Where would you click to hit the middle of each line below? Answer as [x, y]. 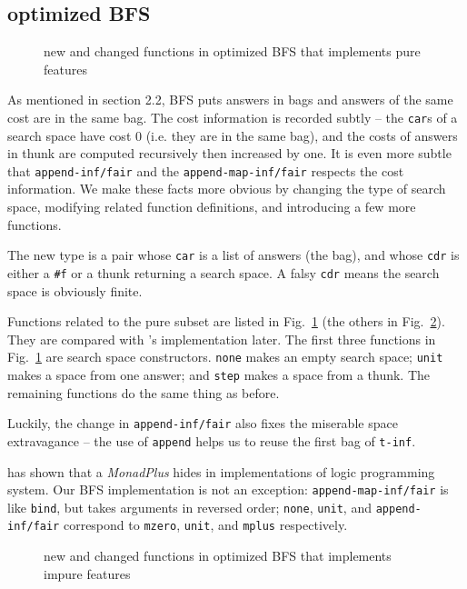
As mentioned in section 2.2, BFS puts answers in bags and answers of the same [230, 100]
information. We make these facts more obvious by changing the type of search [227, 189]
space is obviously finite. [75, 290]
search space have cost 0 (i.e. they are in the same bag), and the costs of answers [233, 135]
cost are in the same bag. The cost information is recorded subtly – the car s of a [233, 117]
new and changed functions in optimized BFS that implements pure [232, 51]
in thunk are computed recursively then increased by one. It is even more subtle [229, 153]
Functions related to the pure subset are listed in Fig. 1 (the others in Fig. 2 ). [226, 321]
